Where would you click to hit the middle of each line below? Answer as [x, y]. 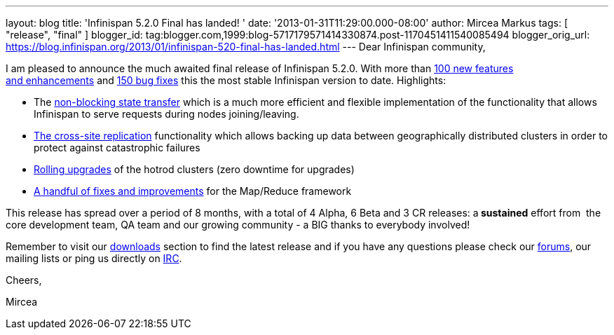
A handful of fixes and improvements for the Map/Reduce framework [193, 191]
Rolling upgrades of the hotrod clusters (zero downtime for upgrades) [194, 169]
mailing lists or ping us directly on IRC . [94, 258]
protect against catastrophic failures [117, 148]
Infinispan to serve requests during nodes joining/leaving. [166, 114]
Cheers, [24, 280]
